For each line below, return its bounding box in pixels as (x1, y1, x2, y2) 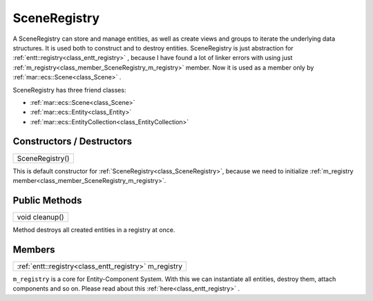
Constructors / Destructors (12, 135, 133, 148)
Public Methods (12, 194, 82, 206)
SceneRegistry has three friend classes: (12, 86, 126, 94)
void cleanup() (17, 212, 65, 222)
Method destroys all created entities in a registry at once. (12, 225, 175, 234)
